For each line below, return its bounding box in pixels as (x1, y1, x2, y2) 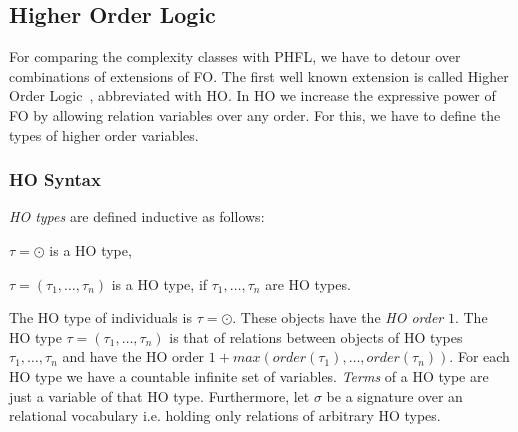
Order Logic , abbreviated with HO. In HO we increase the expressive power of (9, 85, 496, 106)
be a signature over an (326, 385, 463, 406)
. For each (449, 346, 510, 367)
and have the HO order (62, 346, 205, 367)
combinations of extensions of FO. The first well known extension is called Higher (9, 65, 509, 86)
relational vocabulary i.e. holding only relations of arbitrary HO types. (9, 405, 441, 426)
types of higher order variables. (9, 124, 199, 145)
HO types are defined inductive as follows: (9, 206, 265, 227)
